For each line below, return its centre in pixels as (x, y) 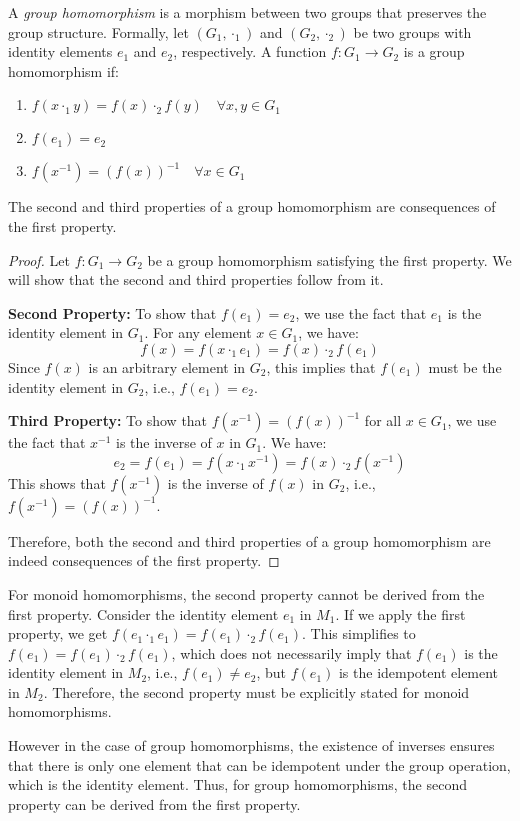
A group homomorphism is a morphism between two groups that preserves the (247, 12)
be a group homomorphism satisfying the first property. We (329, 259)
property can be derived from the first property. (154, 803)
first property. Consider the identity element (143, 613)
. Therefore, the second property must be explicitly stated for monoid (256, 691)
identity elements (60, 51)
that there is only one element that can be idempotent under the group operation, (259, 764)
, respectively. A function (250, 51)
